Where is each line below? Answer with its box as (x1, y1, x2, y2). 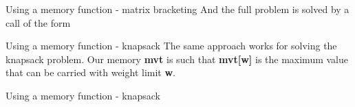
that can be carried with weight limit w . (6, 65, 176, 80)
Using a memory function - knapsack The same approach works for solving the (6, 38, 337, 53)
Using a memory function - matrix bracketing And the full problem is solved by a (6, 2, 349, 16)
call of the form (6, 15, 71, 29)
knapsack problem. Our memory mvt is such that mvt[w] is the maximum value (6, 51, 348, 66)
